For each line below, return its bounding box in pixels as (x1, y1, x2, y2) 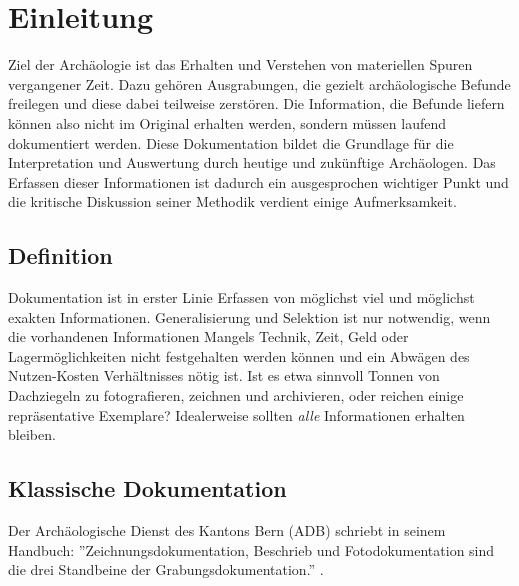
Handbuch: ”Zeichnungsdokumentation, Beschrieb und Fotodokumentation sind (8, 539, 495, 560)
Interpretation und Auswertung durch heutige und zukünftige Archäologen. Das (8, 152, 496, 173)
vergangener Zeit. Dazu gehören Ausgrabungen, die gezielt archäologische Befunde (8, 73, 511, 94)
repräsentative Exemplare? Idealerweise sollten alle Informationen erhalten (8, 404, 465, 425)
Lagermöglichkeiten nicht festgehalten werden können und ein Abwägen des (8, 345, 470, 366)
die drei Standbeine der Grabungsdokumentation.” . (8, 559, 324, 580)
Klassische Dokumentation (8, 473, 287, 504)
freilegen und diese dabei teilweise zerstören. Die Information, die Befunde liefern (8, 93, 505, 114)
